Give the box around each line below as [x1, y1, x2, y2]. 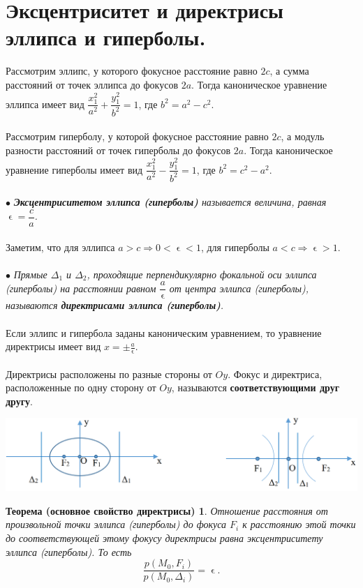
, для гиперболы [200, 239, 269, 254]
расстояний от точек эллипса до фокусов [6, 77, 179, 91]
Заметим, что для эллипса [6, 239, 115, 254]
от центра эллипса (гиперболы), [169, 280, 309, 295]
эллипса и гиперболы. [6, 23, 206, 52]
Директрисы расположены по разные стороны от [6, 366, 212, 381]
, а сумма [269, 63, 309, 78]
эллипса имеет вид [6, 96, 84, 111]
